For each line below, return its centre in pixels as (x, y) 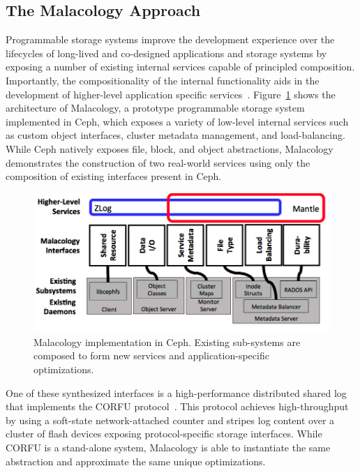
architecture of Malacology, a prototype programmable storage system (155, 108)
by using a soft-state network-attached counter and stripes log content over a (170, 420)
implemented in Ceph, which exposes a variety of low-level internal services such (177, 121)
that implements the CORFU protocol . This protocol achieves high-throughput (177, 406)
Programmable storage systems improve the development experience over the (170, 39)
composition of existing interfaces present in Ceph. (114, 176)
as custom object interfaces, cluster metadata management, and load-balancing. (175, 135)
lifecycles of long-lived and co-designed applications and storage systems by (166, 53)
